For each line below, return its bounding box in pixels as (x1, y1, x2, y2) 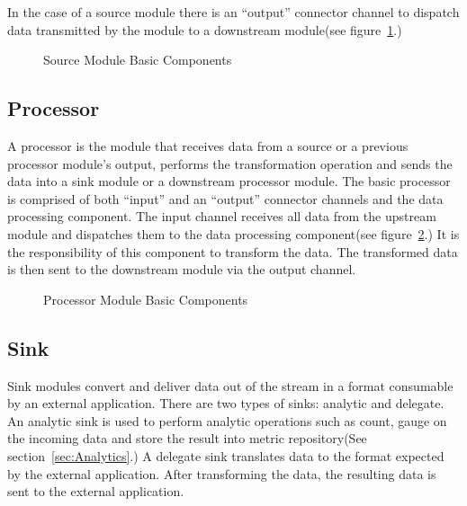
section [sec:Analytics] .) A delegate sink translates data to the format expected (7, 446, 445, 465)
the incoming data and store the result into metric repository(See (7, 429, 367, 448)
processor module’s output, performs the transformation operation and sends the (7, 154, 453, 173)
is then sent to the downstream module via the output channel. (7, 260, 356, 279)
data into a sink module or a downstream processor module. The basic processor (7, 172, 451, 191)
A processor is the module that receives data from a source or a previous (7, 136, 409, 155)
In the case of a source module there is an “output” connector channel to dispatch (7, 3, 460, 21)
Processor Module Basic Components (43, 289, 248, 308)
